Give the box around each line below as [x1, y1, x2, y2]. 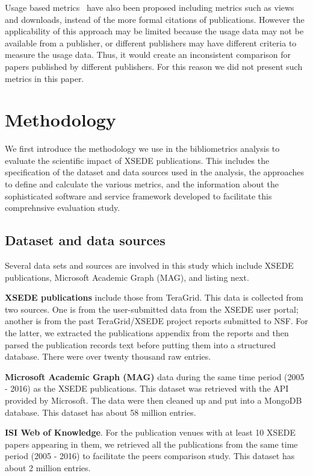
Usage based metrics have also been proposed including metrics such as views [5, 1, 294, 13]
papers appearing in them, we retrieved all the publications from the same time [5, 437, 298, 450]
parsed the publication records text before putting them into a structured [5, 338, 276, 351]
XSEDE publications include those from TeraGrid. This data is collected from [5, 291, 303, 304]
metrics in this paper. [5, 72, 84, 84]
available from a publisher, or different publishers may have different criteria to [5, 36, 297, 49]
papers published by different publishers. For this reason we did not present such [5, 60, 303, 72]
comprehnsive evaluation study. [5, 201, 120, 214]
